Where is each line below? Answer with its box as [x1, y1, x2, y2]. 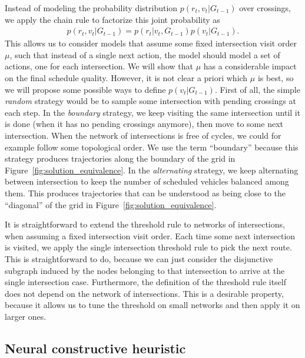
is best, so [257, 72, 294, 83]
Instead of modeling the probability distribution [5, 2, 178, 14]
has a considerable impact [203, 60, 297, 72]
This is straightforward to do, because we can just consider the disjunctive [5, 252, 273, 265]
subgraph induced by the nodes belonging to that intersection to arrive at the [5, 264, 285, 276]
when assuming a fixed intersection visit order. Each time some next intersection [5, 229, 296, 242]
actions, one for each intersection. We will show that [5, 60, 193, 72]
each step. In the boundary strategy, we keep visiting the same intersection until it [5, 106, 301, 118]
